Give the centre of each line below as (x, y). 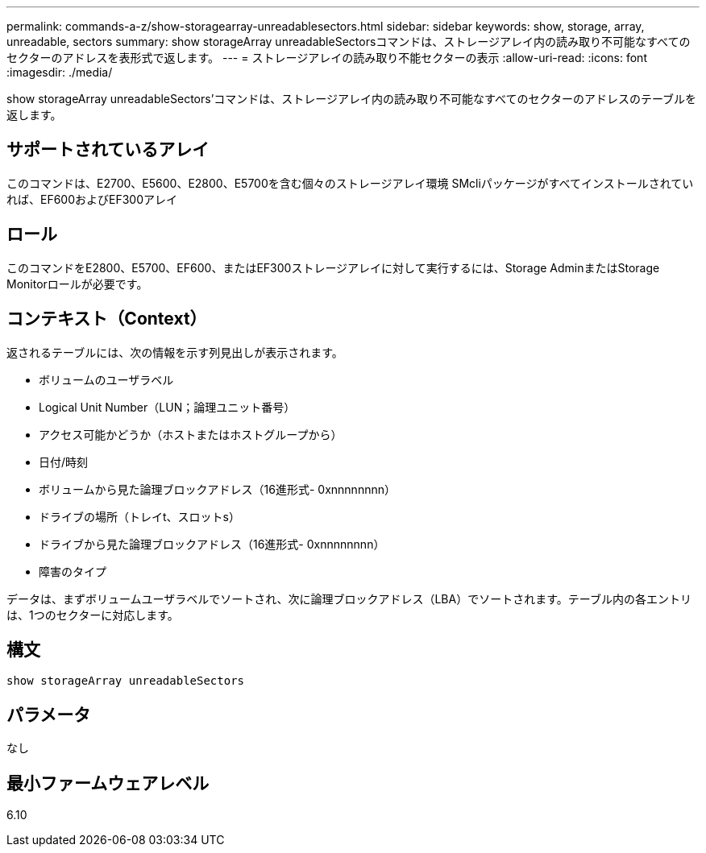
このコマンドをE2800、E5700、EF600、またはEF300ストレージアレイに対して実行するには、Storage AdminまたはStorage (333, 267)
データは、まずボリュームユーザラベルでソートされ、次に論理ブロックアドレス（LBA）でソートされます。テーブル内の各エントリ (349, 598)
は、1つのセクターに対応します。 (93, 615)
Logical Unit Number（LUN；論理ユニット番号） (167, 407)
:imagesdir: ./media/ (60, 72)
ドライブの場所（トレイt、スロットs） (139, 516)
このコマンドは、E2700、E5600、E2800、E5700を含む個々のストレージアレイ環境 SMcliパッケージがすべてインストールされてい (350, 183)
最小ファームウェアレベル (108, 783)
